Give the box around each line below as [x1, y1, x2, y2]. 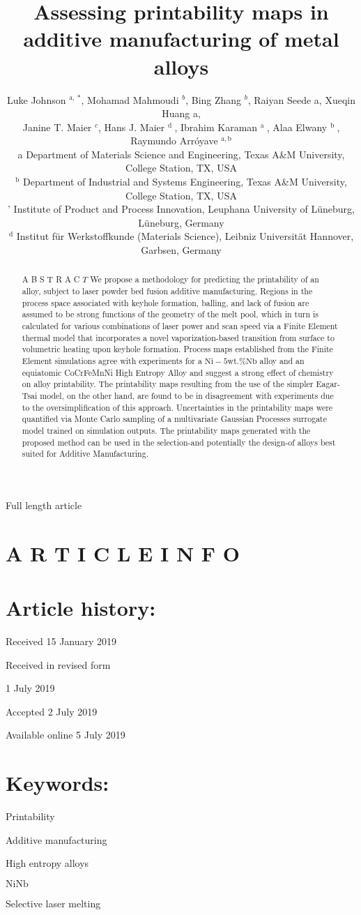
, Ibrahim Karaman [174, 119, 258, 134]
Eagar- [316, 378, 340, 390]
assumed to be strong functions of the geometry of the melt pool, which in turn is [22, 308, 318, 320]
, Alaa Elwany [266, 119, 328, 134]
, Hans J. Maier [98, 119, 165, 134]
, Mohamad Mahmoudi [81, 92, 179, 107]
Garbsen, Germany [141, 243, 222, 257]
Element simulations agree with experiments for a [22, 355, 202, 367]
